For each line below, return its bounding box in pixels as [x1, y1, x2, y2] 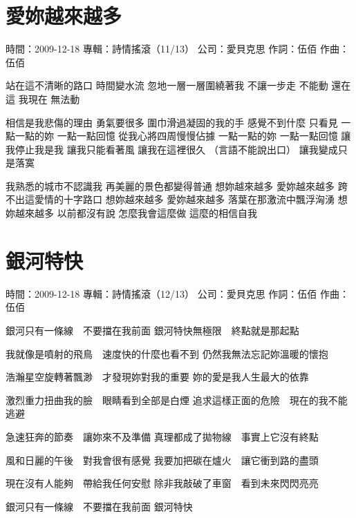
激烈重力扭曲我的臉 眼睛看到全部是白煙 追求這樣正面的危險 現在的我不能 [6, 392, 348, 407]
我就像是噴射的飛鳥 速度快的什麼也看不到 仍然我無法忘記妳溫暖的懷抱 [6, 346, 328, 361]
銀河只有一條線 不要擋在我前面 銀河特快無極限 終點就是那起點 [6, 323, 299, 337]
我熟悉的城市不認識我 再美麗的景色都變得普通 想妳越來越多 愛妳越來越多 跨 [6, 178, 348, 193]
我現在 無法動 [18, 91, 80, 106]
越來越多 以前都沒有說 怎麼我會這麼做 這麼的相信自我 [15, 206, 257, 220]
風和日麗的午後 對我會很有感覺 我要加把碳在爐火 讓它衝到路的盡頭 [6, 452, 319, 467]
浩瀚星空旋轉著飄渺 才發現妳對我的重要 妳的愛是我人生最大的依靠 [6, 370, 309, 384]
